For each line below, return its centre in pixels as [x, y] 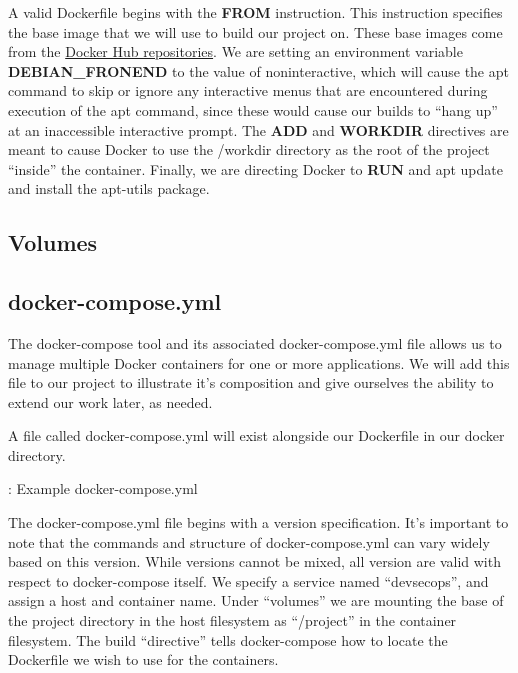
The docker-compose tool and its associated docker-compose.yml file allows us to [255, 342]
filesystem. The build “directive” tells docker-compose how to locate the [228, 639]
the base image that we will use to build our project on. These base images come [255, 31]
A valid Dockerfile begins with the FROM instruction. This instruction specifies [255, 12]
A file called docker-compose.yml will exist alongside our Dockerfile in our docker [256, 435]
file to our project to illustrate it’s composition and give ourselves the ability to [251, 382]
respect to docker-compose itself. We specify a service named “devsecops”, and [248, 580]
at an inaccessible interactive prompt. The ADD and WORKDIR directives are [258, 129]
